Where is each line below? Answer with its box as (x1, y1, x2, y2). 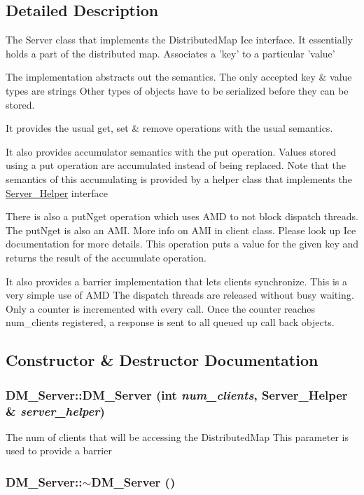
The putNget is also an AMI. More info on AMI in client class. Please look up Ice (6, 222, 356, 237)
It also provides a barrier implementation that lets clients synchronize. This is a (6, 273, 347, 288)
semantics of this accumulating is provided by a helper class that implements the (6, 171, 352, 186)
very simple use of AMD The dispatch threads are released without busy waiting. (6, 287, 354, 302)
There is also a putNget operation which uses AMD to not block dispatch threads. (6, 209, 358, 224)
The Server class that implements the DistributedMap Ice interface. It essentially (6, 32, 353, 47)
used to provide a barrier (6, 443, 112, 458)
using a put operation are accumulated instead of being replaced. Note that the (6, 158, 346, 172)
